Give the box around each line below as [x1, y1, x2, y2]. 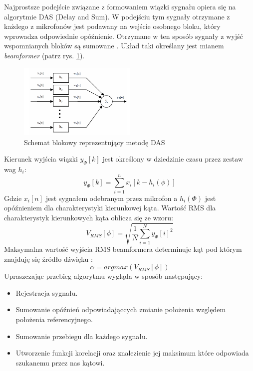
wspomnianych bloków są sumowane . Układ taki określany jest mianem [4, 40, 224, 51]
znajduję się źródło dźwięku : [4, 253, 93, 264]
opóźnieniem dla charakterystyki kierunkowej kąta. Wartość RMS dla [4, 202, 216, 213]
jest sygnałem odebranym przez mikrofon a [45, 192, 178, 203]
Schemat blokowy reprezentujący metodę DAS [24, 137, 165, 147]
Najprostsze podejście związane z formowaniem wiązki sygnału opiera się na [4, 1, 236, 11]
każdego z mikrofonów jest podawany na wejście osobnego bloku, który [4, 21, 221, 31]
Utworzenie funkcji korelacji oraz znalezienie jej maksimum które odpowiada [15, 348, 249, 358]
